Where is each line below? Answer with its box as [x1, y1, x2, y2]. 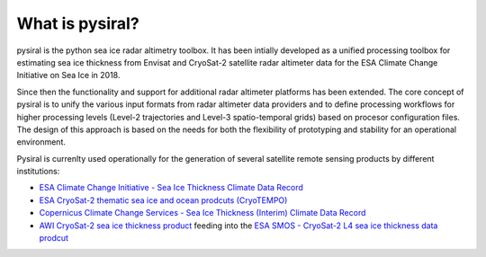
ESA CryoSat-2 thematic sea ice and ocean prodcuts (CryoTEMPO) [39, 194, 288, 206]
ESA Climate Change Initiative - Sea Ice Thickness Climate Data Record [39, 182, 303, 193]
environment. [16, 137, 67, 147]
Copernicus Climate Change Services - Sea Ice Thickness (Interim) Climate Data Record [39, 208, 366, 218]
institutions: [16, 166, 60, 177]
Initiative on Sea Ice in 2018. [16, 70, 121, 81]
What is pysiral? [16, 13, 139, 33]
